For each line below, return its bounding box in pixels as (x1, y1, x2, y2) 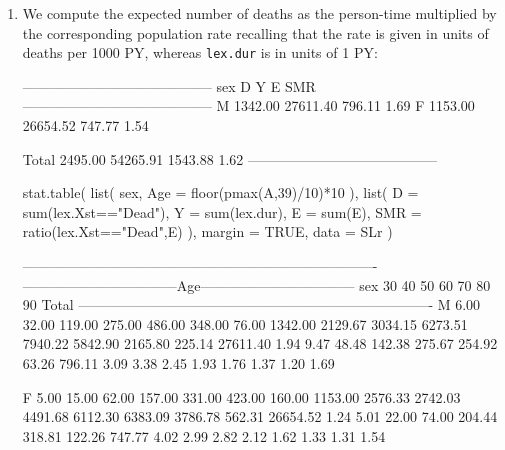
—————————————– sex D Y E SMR (22, 75, 316, 96)
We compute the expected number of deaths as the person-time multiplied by (22, 3, 497, 23)
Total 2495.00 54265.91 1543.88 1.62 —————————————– (22, 148, 437, 169)
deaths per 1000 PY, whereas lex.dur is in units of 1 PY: (22, 42, 378, 63)
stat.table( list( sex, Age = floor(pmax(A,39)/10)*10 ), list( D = (22, 182, 419, 203)
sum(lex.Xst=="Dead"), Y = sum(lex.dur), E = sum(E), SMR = (22, 201, 422, 222)
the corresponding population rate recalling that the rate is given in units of (22, 22, 489, 43)
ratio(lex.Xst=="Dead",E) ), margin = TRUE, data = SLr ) (22, 221, 393, 242)
